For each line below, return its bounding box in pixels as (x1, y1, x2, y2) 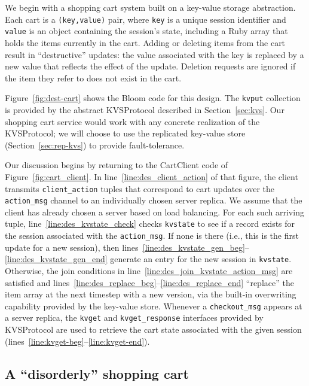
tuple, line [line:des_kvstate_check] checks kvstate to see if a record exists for (5, 217, 295, 230)
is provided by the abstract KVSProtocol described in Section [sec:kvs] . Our (5, 103, 284, 116)
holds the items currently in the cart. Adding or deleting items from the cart (5, 36, 286, 48)
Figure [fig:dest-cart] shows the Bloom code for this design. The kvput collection (5, 92, 301, 104)
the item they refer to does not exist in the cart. (5, 71, 182, 84)
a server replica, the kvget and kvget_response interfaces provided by (5, 311, 264, 324)
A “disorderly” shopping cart (5, 364, 189, 382)
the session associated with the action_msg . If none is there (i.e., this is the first (5, 229, 299, 242)
